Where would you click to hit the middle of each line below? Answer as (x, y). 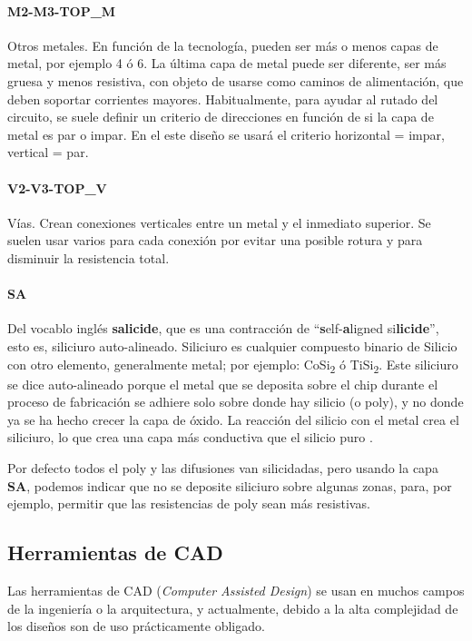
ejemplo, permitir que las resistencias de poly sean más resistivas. (189, 503)
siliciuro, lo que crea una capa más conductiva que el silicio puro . (190, 437)
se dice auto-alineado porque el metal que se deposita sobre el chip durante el (223, 384)
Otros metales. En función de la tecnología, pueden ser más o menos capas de (223, 45)
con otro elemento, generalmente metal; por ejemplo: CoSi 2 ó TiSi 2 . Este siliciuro (233, 365)
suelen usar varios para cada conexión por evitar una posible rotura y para (215, 240)
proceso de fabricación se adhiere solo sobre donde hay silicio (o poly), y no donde (236, 402)
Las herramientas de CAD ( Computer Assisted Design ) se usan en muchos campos (236, 590)
